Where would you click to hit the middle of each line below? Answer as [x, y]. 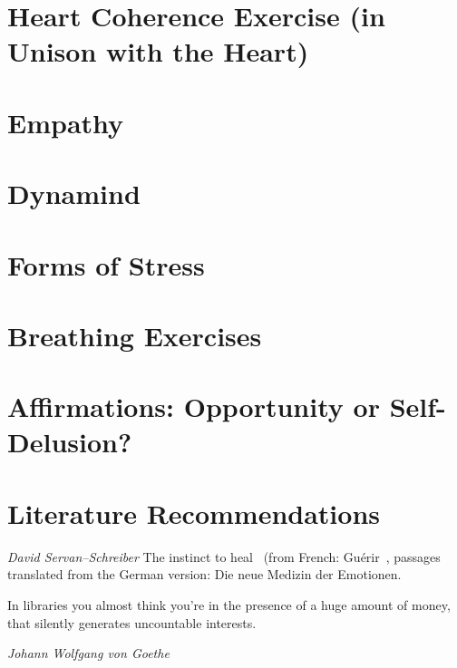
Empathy [66, 122]
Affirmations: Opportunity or [194, 407]
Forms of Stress [106, 264]
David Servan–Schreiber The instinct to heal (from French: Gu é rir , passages [224, 556]
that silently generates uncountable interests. [132, 622]
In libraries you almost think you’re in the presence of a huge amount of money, [229, 604]
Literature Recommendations [194, 513]
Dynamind [74, 194]
